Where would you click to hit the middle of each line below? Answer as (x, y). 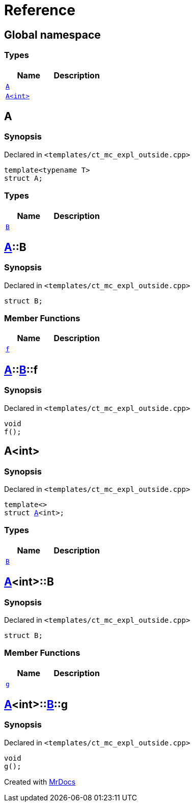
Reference (40, 10)
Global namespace (52, 35)
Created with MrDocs (40, 782)
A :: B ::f (21, 370)
